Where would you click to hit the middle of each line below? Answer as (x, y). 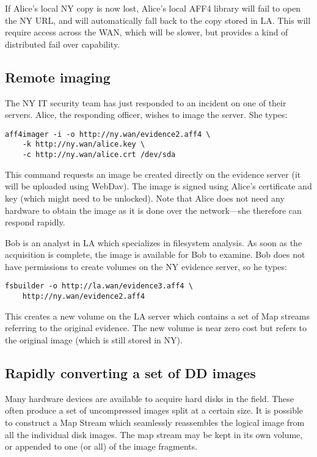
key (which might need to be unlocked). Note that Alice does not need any (145, 198)
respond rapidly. (35, 222)
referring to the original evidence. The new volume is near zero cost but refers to (156, 328)
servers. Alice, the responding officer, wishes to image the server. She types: (146, 115)
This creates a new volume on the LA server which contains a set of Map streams (157, 316)
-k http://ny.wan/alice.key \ (84, 144)
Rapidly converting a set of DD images (130, 372)
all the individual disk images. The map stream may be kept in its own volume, (154, 434)
